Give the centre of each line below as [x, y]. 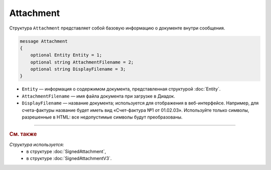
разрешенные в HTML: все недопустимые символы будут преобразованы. [102, 117]
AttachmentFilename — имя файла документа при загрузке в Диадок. [98, 96]
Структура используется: [37, 144]
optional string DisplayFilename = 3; [78, 69]
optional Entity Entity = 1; [66, 55]
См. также [23, 134]
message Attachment [44, 41]
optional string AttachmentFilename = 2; [82, 62]
